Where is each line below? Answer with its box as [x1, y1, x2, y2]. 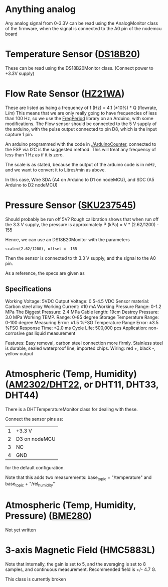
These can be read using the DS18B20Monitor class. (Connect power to [5, 65, 154, 71]
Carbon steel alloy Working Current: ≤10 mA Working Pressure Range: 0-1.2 [5, 303, 161, 310]
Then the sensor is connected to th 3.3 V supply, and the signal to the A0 [5, 255, 156, 261]
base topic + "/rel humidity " [5, 481, 55, 488]
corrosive [5, 330, 25, 336]
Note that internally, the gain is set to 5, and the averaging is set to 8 [5, 561, 146, 567]
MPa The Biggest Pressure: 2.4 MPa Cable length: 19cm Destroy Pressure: [5, 309, 159, 315]
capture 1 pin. [5, 131, 34, 137]
